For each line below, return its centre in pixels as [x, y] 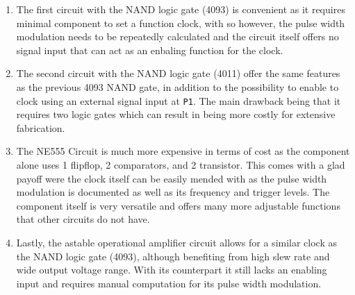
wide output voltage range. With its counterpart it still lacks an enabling [172, 270]
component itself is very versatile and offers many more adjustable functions [178, 205]
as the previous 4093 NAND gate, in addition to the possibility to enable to [177, 86]
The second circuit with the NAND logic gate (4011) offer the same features [178, 73]
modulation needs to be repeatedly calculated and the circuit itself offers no [177, 36]
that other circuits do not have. [83, 219]
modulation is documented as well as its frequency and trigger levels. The [173, 192]
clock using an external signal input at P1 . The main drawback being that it [179, 100]
